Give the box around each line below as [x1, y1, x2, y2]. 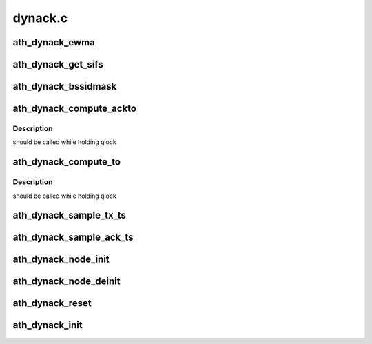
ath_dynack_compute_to [12, 156, 121, 168]
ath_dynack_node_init [12, 254, 110, 265]
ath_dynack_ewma [12, 37, 96, 48]
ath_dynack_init [12, 319, 83, 331]
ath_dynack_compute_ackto [12, 103, 137, 114]
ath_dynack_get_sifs [12, 59, 103, 70]
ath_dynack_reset [12, 297, 92, 310]
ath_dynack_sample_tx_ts [12, 210, 127, 221]
